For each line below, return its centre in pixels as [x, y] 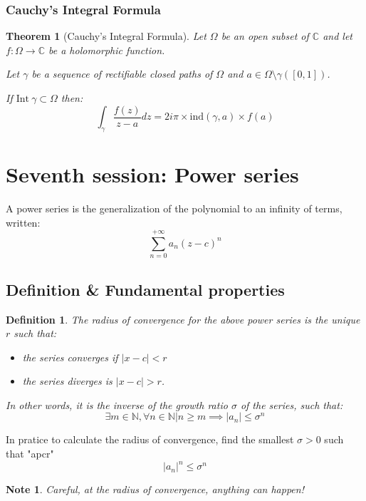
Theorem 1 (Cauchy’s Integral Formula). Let [106, 36]
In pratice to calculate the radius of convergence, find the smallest [150, 439]
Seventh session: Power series [152, 174]
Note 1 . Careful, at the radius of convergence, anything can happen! [155, 489]
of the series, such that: [292, 404]
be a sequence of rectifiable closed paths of [122, 74]
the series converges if [70, 357]
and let [338, 36]
